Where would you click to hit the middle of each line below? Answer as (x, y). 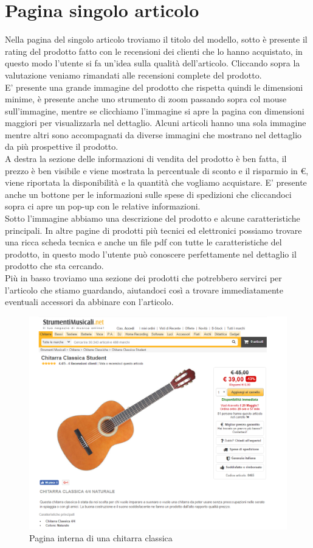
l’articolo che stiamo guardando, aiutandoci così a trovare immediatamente (144, 290)
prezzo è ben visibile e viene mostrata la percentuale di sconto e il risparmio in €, (157, 170)
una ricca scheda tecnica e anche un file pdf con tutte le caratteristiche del (143, 242)
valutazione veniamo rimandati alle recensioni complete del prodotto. (133, 75)
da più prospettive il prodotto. (62, 146)
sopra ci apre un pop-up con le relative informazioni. (103, 206)
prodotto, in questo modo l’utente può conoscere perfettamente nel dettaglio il (151, 254)
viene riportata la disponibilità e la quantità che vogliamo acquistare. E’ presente (156, 182)
